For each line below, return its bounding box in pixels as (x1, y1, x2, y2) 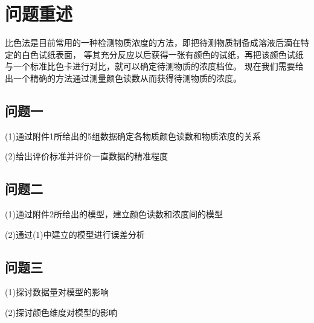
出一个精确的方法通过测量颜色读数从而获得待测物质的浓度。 (5, 71, 242, 84)
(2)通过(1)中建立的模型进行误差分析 (5, 228, 145, 240)
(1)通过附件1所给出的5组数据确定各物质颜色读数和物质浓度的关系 (5, 129, 261, 142)
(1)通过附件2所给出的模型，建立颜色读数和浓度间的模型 (5, 208, 223, 220)
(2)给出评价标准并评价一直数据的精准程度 (5, 150, 168, 162)
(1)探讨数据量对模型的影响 (5, 286, 109, 298)
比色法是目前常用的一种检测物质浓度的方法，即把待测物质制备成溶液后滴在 (5, 36, 301, 49)
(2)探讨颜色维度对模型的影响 (5, 306, 117, 319)
